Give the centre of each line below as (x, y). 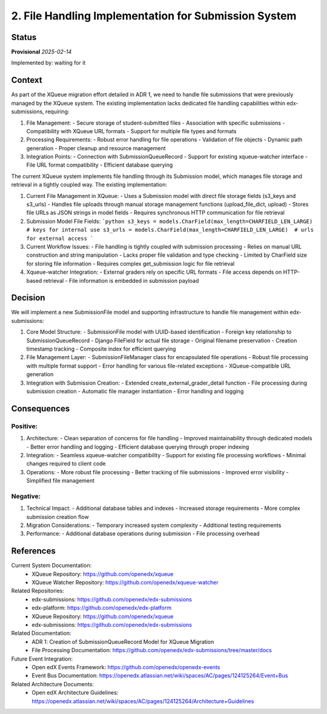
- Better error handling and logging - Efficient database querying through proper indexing (138, 447)
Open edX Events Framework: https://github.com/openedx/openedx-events (126, 667)
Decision (28, 298)
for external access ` (60, 238)
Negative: (26, 496)
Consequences (41, 408)
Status (24, 37)
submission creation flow (58, 517)
